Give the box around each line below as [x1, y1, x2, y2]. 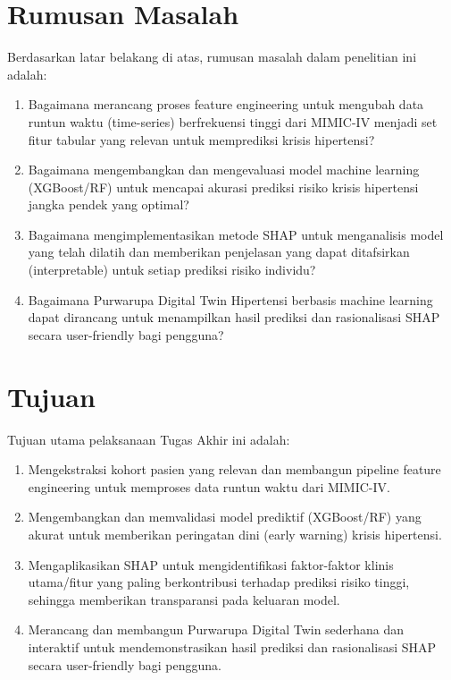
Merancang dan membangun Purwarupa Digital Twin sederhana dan [28, 620, 405, 639]
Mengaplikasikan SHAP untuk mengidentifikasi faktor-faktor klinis [28, 555, 394, 574]
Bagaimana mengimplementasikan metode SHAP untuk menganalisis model [28, 225, 444, 243]
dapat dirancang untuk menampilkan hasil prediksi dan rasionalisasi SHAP [28, 308, 440, 327]
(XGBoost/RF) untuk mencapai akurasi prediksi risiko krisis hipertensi [28, 177, 419, 196]
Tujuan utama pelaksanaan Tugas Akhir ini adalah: [7, 429, 290, 448]
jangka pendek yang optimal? [28, 195, 189, 214]
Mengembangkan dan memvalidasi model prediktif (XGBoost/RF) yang [28, 507, 422, 526]
